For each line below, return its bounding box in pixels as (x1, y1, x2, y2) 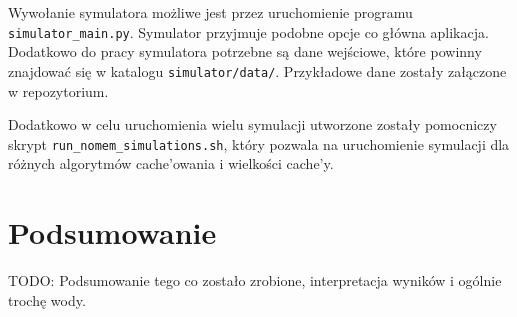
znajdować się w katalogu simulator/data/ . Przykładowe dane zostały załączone (8, 60, 507, 81)
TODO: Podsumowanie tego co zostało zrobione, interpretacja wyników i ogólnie (8, 270, 502, 291)
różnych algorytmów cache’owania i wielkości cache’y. (8, 153, 334, 174)
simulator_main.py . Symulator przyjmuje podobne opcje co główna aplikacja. (8, 21, 489, 42)
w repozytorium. (8, 80, 109, 101)
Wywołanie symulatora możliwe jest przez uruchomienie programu (8, 2, 413, 22)
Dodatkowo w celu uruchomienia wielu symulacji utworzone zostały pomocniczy (8, 114, 497, 135)
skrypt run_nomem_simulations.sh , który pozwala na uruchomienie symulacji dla (8, 133, 510, 154)
